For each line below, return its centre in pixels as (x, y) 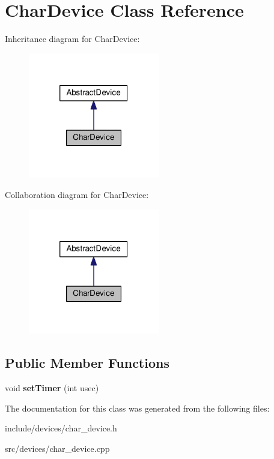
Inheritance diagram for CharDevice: (72, 39)
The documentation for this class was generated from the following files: (137, 408)
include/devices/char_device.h (61, 428)
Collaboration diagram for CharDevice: (77, 194)
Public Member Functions (87, 363)
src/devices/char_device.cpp (57, 448)
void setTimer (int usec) (52, 388)
